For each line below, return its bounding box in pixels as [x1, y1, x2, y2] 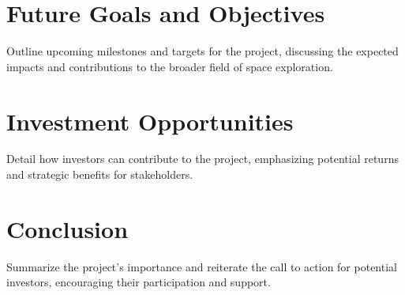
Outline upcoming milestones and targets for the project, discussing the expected [6, 43, 399, 59]
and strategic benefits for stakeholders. [6, 166, 193, 183]
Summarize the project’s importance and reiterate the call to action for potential [6, 258, 397, 274]
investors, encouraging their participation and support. [6, 274, 271, 290]
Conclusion [6, 212, 129, 244]
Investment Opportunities [6, 104, 294, 137]
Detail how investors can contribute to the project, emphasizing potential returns [6, 150, 399, 167]
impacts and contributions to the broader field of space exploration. [6, 58, 333, 74]
